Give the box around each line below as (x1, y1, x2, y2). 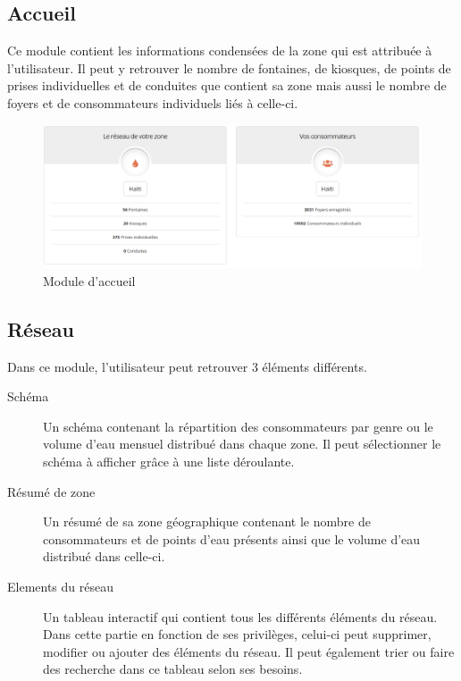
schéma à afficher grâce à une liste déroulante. (43, 452, 295, 470)
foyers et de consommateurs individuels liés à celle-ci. (7, 93, 298, 112)
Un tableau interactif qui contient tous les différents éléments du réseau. (43, 607, 438, 626)
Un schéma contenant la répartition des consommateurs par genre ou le (43, 416, 433, 435)
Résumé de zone (7, 482, 96, 500)
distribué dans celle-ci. (43, 547, 165, 566)
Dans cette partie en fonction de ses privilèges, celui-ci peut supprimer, (43, 625, 432, 643)
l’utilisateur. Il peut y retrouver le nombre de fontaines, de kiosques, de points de (7, 58, 451, 77)
